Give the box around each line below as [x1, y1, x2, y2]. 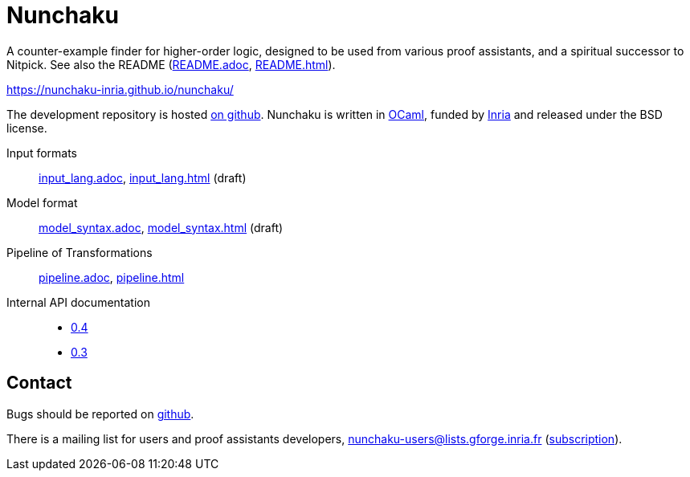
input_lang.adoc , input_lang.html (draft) [39, 170, 247, 185]
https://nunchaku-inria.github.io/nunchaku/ [6, 82, 234, 96]
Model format [6, 195, 78, 210]
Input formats [6, 145, 78, 160]
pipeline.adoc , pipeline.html [39, 270, 185, 284]
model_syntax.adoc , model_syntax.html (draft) [39, 220, 284, 234]
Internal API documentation [6, 295, 150, 309]
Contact [6, 373, 72, 393]
